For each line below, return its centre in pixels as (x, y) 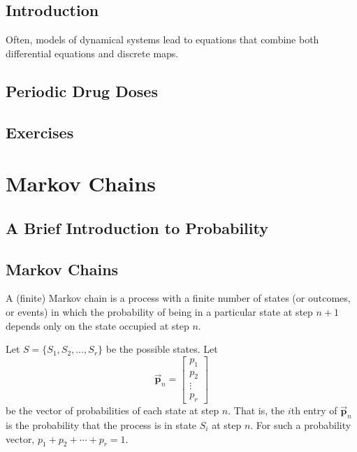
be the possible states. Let (162, 349)
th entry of (314, 410)
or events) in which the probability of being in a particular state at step (159, 311)
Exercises (40, 132)
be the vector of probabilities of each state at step (112, 410)
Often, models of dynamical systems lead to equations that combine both (162, 39)
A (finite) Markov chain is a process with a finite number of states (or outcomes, (178, 298)
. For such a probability (301, 425)
